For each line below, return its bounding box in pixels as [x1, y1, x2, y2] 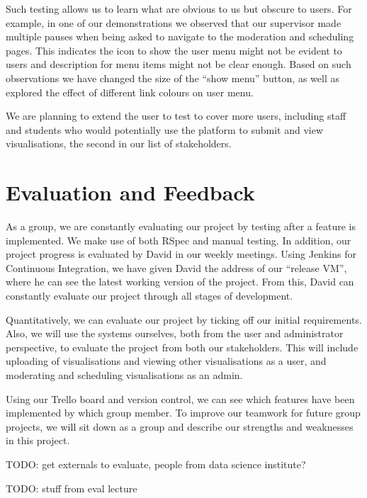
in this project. [6, 433, 70, 448]
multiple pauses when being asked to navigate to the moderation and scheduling [6, 29, 354, 44]
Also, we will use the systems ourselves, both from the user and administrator [6, 326, 344, 341]
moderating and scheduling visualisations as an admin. [6, 368, 243, 382]
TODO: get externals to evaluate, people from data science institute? [6, 456, 306, 471]
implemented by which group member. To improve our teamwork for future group [6, 405, 361, 420]
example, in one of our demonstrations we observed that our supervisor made [6, 15, 341, 30]
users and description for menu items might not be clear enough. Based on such [6, 57, 351, 72]
